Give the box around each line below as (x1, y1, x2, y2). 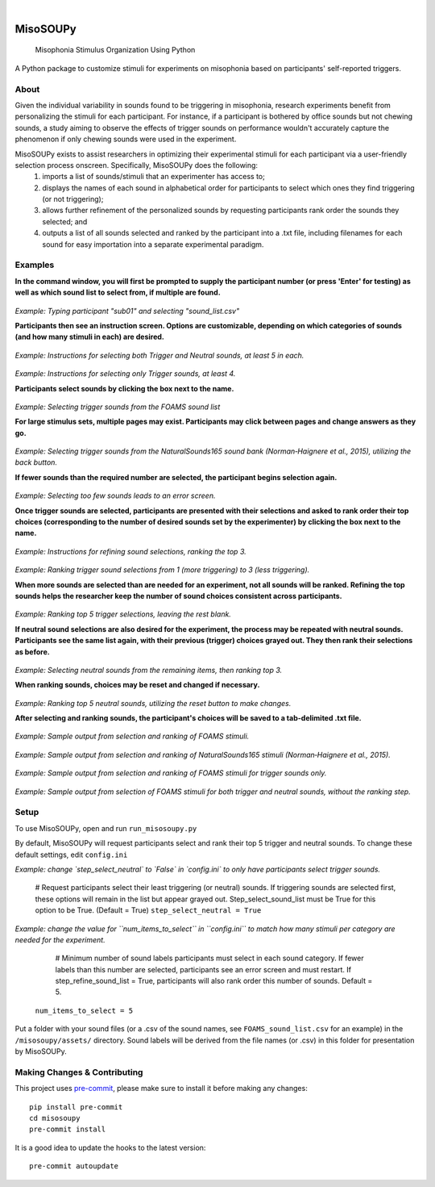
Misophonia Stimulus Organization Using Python (35, 45, 196, 55)
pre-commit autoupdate (29, 1162, 119, 1171)
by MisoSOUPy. (14, 1047, 68, 1056)
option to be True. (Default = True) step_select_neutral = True (35, 905, 262, 915)
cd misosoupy (29, 1114, 81, 1122)
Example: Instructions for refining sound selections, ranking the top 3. (14, 546, 246, 556)
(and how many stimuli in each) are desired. (14, 332, 164, 342)
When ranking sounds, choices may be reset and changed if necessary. (14, 680, 260, 690)
